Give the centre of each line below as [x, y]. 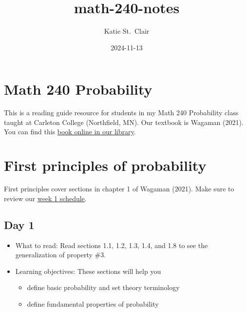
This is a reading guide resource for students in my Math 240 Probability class [121, 113]
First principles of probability [105, 165]
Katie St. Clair [127, 31]
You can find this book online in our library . [70, 132]
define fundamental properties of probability [93, 303]
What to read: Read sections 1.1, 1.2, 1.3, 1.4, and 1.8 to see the [112, 245]
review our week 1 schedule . [45, 198]
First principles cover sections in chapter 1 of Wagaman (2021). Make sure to [119, 189]
